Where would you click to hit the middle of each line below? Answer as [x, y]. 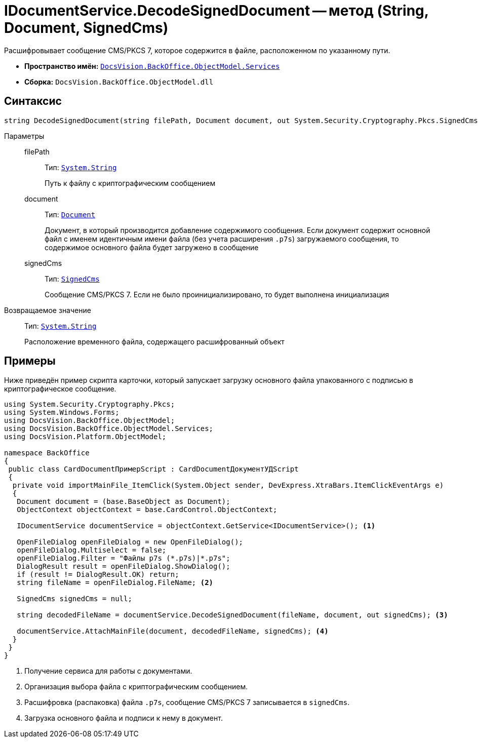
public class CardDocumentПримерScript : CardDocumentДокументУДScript [153, 469]
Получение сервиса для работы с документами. [108, 671]
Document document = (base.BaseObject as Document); [124, 502]
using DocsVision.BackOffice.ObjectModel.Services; [109, 429]
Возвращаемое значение [48, 310]
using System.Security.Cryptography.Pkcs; [90, 404]
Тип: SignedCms [72, 279]
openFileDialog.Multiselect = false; [92, 550]
